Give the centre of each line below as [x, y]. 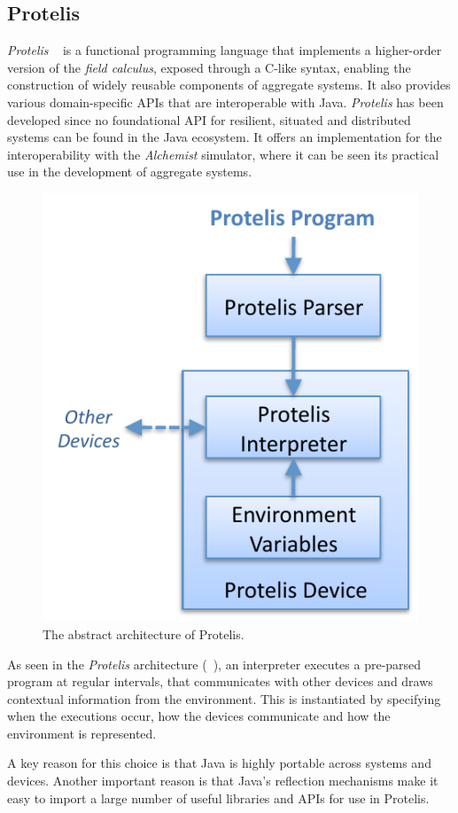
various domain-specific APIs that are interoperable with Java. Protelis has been [225, 102]
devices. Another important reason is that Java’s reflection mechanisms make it [223, 781]
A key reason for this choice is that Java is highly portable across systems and [219, 763]
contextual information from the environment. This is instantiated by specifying [224, 698]
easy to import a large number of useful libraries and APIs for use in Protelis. [218, 797]
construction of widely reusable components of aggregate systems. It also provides [229, 85]
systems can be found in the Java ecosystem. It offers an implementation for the [225, 137]
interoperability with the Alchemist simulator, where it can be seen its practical [223, 154]
